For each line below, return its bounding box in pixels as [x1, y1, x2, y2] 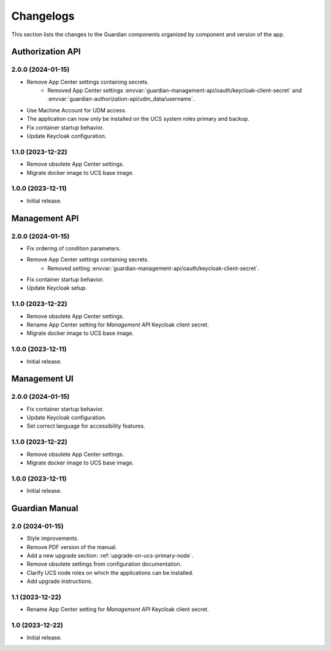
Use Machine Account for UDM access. [26, 106, 127, 114]
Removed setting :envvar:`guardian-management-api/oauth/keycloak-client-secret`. [47, 264, 260, 272]
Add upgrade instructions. [26, 577, 93, 585]
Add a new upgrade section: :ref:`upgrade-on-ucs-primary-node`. [26, 552, 194, 560]
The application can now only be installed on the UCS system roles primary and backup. [26, 115, 249, 123]
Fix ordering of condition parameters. [26, 244, 121, 252]
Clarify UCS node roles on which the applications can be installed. [26, 569, 194, 576]
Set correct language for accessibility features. [26, 422, 145, 430]
